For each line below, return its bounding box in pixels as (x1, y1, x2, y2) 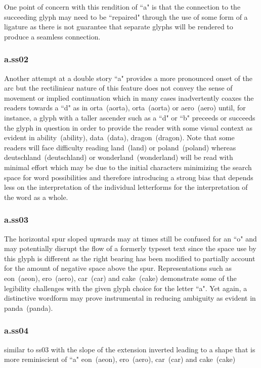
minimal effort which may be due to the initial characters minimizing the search (4, 161, 252, 172)
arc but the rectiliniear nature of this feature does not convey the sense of (4, 83, 233, 93)
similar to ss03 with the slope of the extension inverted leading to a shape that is (4, 344, 255, 354)
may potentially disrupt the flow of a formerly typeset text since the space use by (4, 243, 256, 254)
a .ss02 (4, 53, 29, 65)
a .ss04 (4, 324, 29, 337)
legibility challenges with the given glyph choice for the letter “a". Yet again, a (4, 282, 247, 293)
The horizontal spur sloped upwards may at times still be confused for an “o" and (4, 233, 257, 243)
